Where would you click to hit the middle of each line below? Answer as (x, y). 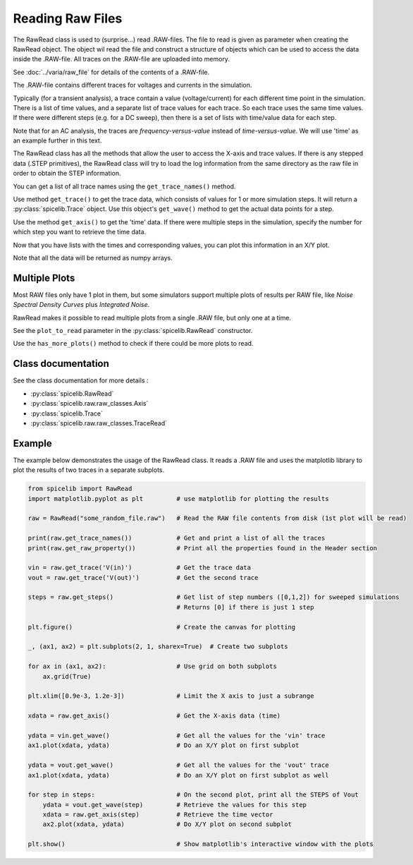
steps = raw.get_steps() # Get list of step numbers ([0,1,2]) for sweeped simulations (214, 597)
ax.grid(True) (67, 676)
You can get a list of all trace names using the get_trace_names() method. (124, 186)
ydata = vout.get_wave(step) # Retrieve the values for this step (174, 805)
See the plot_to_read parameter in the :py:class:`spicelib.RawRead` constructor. (133, 331)
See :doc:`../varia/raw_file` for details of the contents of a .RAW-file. (111, 72)
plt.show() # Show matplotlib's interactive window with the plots (201, 844)
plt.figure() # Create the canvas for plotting (162, 627)
